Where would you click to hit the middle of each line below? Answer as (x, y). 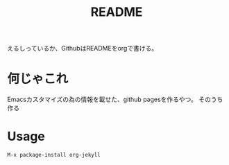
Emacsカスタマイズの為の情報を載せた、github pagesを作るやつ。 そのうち (115, 99)
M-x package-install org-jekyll (54, 155)
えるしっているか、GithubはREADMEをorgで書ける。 (83, 49)
